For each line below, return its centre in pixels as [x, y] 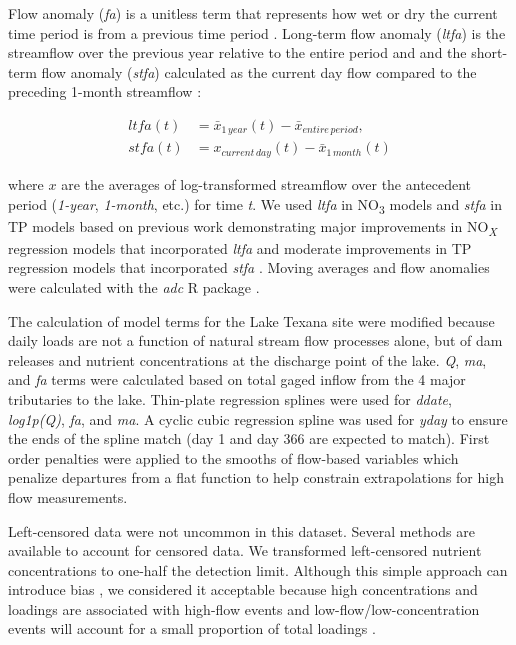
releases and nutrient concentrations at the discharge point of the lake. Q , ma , [247, 359]
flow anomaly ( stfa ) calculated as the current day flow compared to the [259, 71]
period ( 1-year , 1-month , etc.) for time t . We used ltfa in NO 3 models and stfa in [255, 205]
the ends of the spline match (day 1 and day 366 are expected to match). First [249, 438]
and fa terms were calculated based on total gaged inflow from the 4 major [237, 379]
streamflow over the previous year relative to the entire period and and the [237, 52]
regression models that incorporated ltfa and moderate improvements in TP [240, 247]
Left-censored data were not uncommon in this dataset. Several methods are [241, 530]
